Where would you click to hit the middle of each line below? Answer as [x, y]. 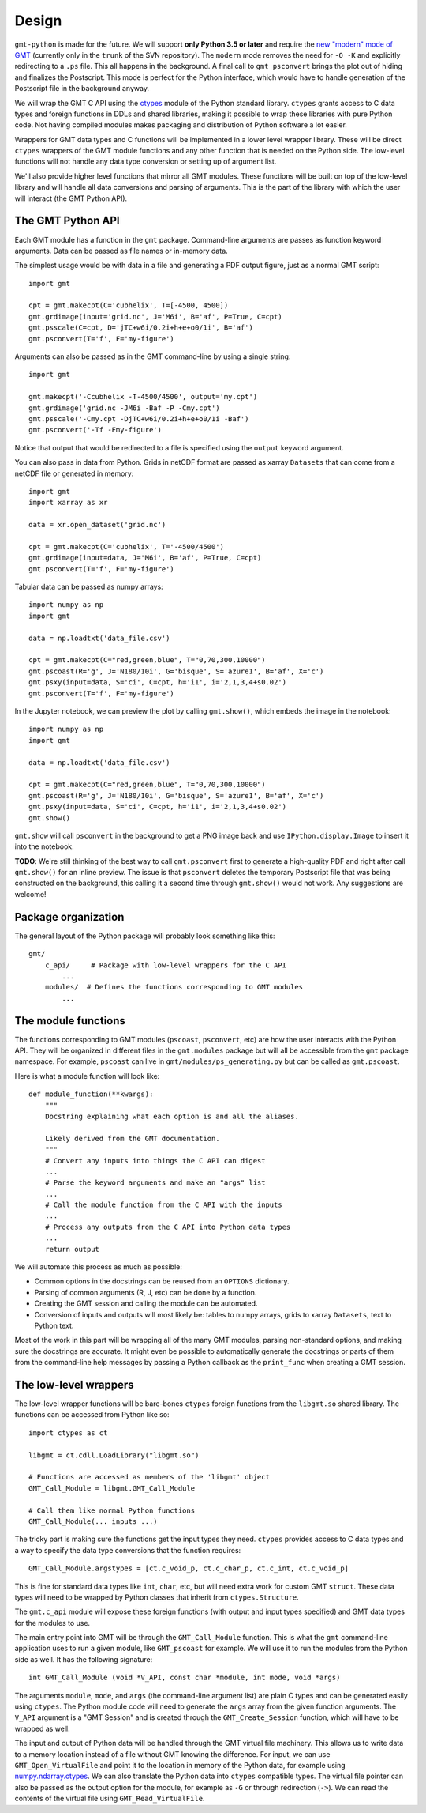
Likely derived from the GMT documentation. [132, 1138]
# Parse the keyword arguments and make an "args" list [155, 1183]
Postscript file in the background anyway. [82, 89]
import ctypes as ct [68, 1433]
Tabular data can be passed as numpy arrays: [89, 587]
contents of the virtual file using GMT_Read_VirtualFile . [110, 1799]
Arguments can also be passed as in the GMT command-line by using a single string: [153, 356]
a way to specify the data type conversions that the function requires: [128, 1550]
